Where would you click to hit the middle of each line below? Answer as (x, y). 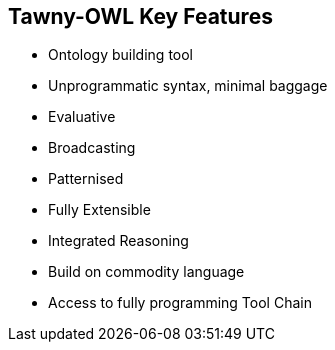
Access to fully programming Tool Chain (180, 303)
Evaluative (82, 117)
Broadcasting (92, 148)
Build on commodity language (146, 272)
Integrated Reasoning (118, 241)
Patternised (86, 179)
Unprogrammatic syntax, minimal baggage (188, 86)
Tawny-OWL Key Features (140, 16)
